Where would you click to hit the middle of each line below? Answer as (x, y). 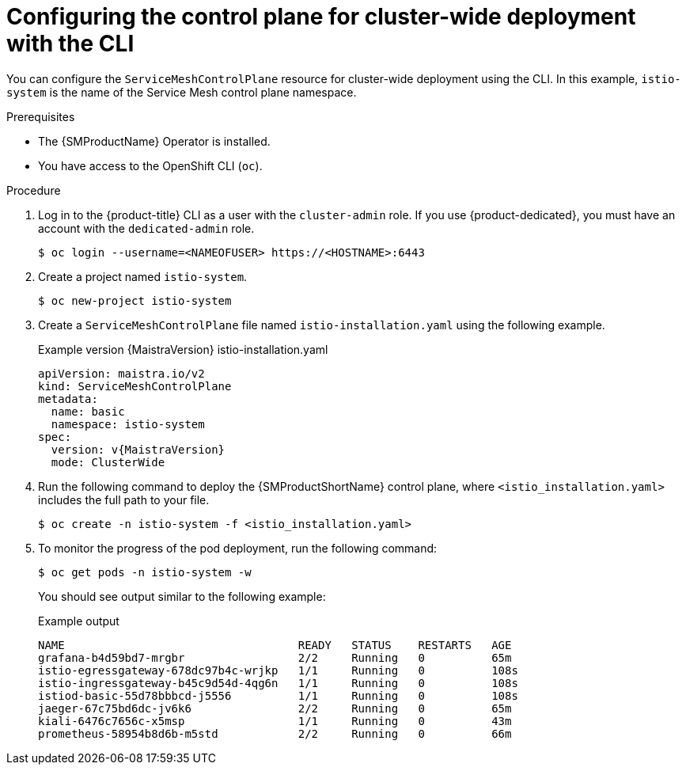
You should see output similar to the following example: (182, 596)
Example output (79, 621)
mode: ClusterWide (108, 462)
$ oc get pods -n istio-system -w (145, 572)
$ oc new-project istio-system (135, 300)
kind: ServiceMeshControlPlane (135, 386)
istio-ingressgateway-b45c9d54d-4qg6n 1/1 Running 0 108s (278, 683)
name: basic (88, 411)
